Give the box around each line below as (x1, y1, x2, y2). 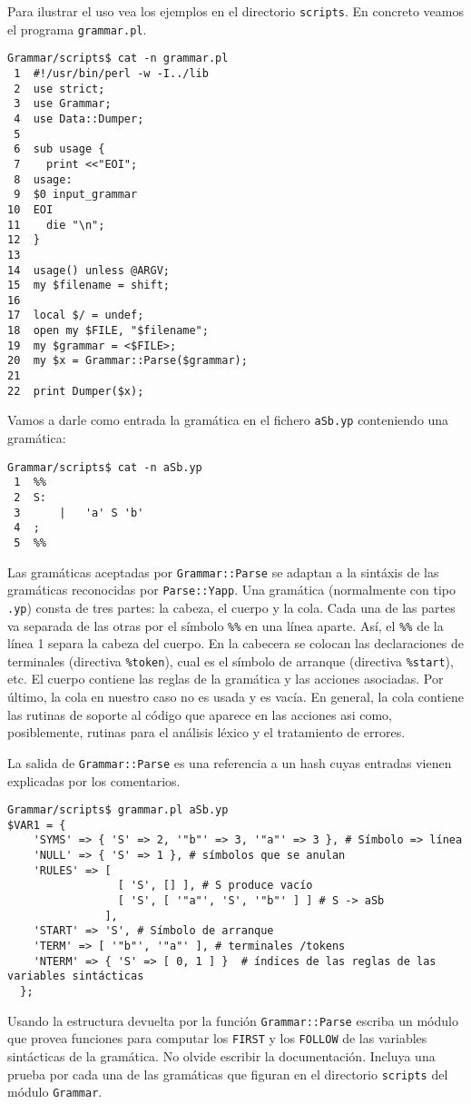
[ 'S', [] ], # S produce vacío (117, 879, 313, 892)
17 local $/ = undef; (7, 309, 144, 322)
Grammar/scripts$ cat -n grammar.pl (7, 52, 229, 65)
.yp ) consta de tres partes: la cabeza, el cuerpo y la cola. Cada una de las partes (7, 597, 456, 616)
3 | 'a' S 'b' (14, 506, 144, 519)
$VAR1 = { (7, 818, 66, 832)
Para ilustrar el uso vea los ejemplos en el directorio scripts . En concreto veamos (7, 2, 464, 20)
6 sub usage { (14, 143, 105, 156)
